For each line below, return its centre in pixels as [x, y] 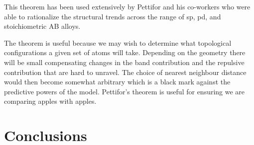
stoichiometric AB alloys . [42, 26]
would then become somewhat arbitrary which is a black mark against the [117, 82]
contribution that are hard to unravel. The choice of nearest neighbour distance [125, 72]
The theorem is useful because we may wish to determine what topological [118, 42]
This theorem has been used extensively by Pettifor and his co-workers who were [127, 6]
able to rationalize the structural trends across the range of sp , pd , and [113, 16]
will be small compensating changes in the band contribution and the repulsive [124, 62]
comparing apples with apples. [50, 101]
